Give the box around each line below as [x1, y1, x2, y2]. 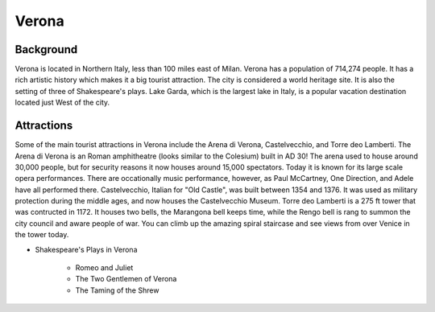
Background [14, 43, 78, 56]
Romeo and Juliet [75, 263, 134, 273]
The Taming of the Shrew [75, 285, 159, 295]
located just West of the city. [14, 97, 110, 108]
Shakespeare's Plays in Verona [35, 244, 138, 254]
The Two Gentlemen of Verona [75, 274, 177, 284]
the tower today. [14, 230, 69, 240]
